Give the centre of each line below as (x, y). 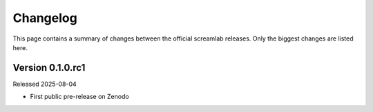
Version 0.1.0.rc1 (49, 68)
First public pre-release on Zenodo (79, 97)
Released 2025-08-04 (45, 84)
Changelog (45, 18)
